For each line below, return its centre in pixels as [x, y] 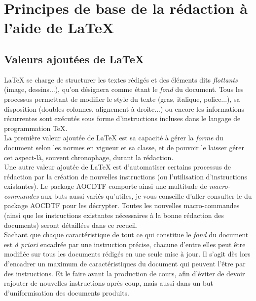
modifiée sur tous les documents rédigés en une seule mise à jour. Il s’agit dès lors [127, 254]
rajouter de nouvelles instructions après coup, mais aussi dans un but [109, 283]
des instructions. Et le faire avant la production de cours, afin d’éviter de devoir [125, 273]
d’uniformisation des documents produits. [67, 292]
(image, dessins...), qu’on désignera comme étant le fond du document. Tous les [124, 89]
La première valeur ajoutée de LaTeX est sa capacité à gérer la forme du [114, 138]
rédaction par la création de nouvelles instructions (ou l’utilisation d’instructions [126, 176]
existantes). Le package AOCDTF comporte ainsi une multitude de [106, 186]
